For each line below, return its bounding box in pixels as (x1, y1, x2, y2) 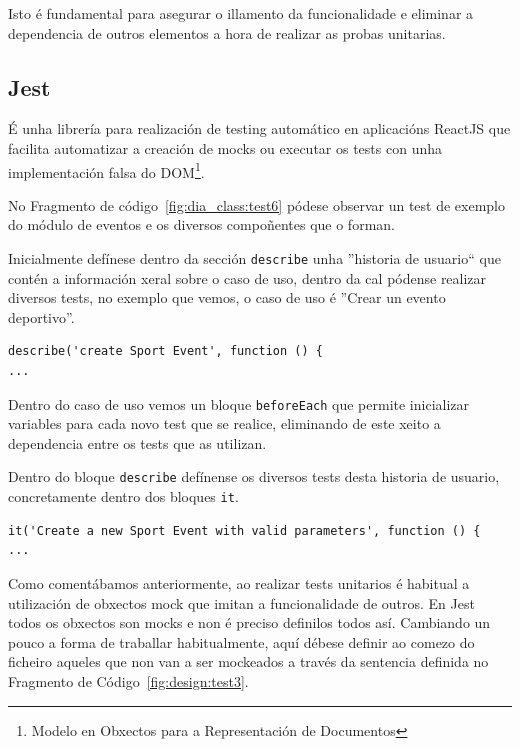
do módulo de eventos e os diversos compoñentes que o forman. (8, 214, 395, 235)
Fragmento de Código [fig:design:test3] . (8, 670, 249, 691)
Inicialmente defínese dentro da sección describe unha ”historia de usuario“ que (8, 248, 501, 269)
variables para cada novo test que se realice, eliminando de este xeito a (8, 413, 441, 434)
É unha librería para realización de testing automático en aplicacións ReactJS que (8, 118, 511, 139)
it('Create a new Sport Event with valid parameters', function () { (8, 523, 481, 538)
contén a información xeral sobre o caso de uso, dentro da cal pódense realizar (8, 267, 487, 288)
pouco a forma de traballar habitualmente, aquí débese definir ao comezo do (8, 631, 475, 652)
